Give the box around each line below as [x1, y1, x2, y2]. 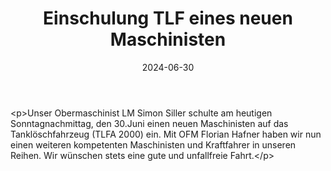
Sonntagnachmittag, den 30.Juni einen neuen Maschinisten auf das [10, 117, 289, 129]
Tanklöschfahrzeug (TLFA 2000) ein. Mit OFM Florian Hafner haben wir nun [10, 128, 322, 140]
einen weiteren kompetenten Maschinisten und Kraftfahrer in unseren [10, 138, 297, 151]
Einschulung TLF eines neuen [43, 7, 293, 30]
